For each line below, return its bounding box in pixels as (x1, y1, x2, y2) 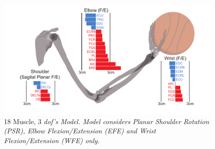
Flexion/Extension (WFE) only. (4, 135, 100, 145)
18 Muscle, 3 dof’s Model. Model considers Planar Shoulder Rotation (4, 116, 209, 126)
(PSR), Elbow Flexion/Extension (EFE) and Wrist (4, 126, 156, 136)
